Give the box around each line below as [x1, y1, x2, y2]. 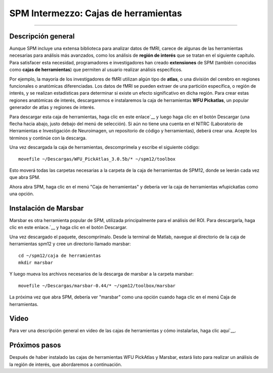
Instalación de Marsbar [9, 204, 84, 212]
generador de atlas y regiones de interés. [9, 104, 96, 110]
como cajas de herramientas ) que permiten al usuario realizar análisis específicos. [9, 66, 183, 73]
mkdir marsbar [18, 259, 53, 266]
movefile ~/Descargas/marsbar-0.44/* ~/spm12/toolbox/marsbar [18, 283, 176, 288]
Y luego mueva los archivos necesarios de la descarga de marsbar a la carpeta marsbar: [9, 271, 194, 277]
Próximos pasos [9, 341, 61, 350]
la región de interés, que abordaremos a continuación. [9, 361, 122, 367]
